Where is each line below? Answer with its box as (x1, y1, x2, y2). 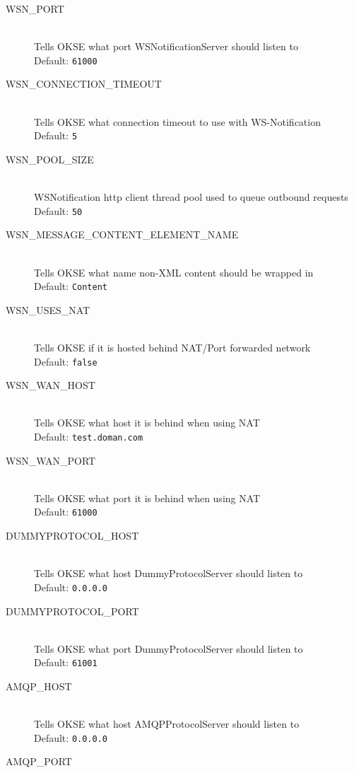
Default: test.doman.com (34, 429, 143, 443)
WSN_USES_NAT (6, 302, 90, 317)
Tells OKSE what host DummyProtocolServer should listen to (34, 566, 303, 581)
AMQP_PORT (6, 754, 72, 769)
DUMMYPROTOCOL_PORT (6, 603, 139, 618)
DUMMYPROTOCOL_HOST (6, 528, 139, 543)
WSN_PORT (6, 1, 64, 16)
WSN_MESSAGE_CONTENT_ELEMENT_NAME (6, 227, 239, 242)
